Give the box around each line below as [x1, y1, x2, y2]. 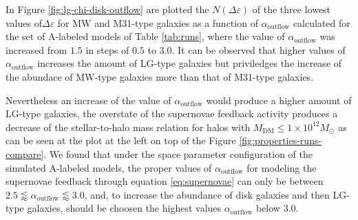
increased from [6, 42, 67, 57]
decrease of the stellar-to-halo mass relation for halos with [6, 119, 251, 134]
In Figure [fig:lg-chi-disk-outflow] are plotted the [6, 2, 209, 16]
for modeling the [246, 160, 317, 174]
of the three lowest [252, 2, 331, 16]
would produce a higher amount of [206, 92, 352, 107]
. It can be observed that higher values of [171, 42, 346, 57]
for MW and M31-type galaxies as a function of [57, 15, 258, 30]
